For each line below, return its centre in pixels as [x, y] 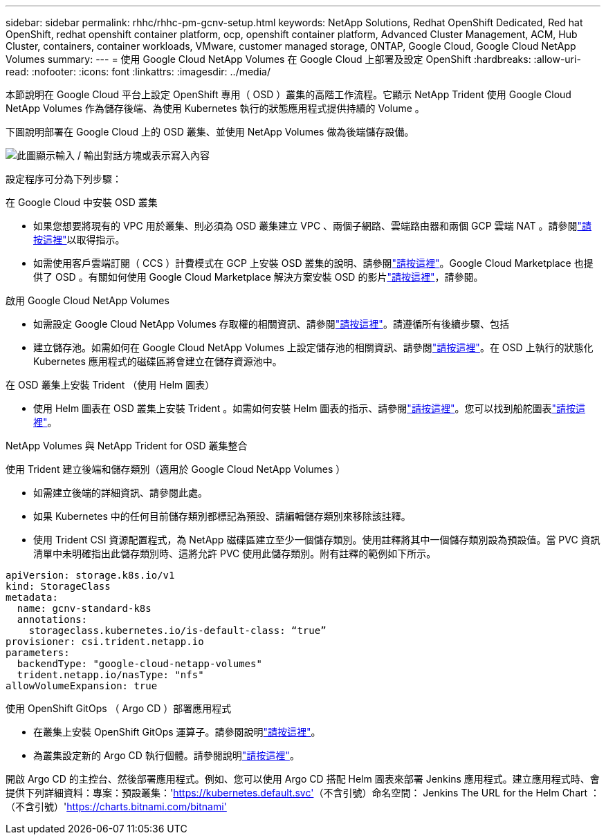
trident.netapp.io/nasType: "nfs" [110, 675]
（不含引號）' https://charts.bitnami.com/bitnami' [116, 806]
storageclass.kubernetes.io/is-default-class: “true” [177, 631]
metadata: [32, 597]
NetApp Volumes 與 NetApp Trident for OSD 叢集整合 [127, 446]
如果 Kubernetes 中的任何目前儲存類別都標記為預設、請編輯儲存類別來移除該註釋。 [222, 516]
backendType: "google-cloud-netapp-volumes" [139, 664]
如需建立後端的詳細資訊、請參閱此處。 [120, 493]
